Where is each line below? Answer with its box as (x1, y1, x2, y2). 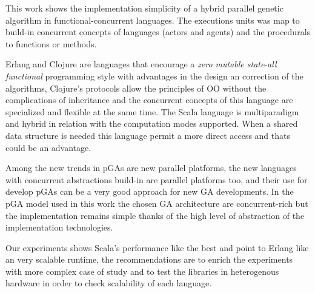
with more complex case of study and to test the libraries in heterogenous (5, 264, 279, 277)
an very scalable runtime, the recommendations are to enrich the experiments (5, 253, 293, 266)
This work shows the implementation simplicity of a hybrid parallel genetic (5, 2, 283, 14)
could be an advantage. (5, 141, 91, 153)
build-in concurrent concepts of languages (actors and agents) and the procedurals (5, 25, 311, 38)
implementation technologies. (5, 221, 113, 234)
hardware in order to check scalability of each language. (5, 277, 212, 289)
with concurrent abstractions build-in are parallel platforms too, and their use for (5, 173, 308, 186)
